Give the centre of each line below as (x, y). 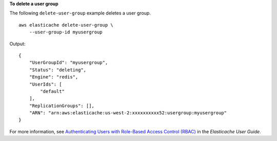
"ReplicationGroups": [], (62, 106)
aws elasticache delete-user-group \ (66, 25)
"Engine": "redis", (54, 77)
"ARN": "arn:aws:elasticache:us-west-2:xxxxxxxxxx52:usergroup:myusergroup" (128, 113)
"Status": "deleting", (58, 70)
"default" (53, 91)
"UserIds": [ (45, 84)
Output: (17, 44)
